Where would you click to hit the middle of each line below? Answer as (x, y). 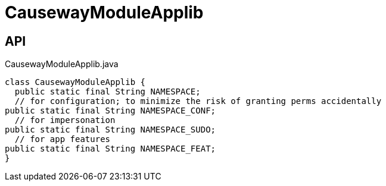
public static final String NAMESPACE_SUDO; (110, 130)
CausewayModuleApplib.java (62, 64)
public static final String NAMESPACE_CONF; (110, 111)
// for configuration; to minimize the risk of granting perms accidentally (198, 101)
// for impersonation (65, 120)
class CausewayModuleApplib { (75, 82)
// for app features (63, 139)
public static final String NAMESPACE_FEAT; (110, 149)
